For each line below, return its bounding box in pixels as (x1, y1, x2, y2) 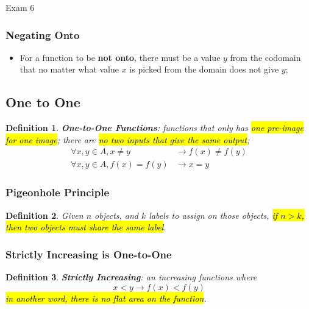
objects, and (94, 208, 139, 221)
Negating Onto (5, 27, 80, 42)
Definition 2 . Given (5, 208, 83, 221)
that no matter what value (20, 63, 119, 76)
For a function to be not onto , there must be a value (20, 51, 221, 63)
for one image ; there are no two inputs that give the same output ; (5, 133, 250, 146)
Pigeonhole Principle (5, 185, 110, 200)
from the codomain (230, 51, 301, 63)
